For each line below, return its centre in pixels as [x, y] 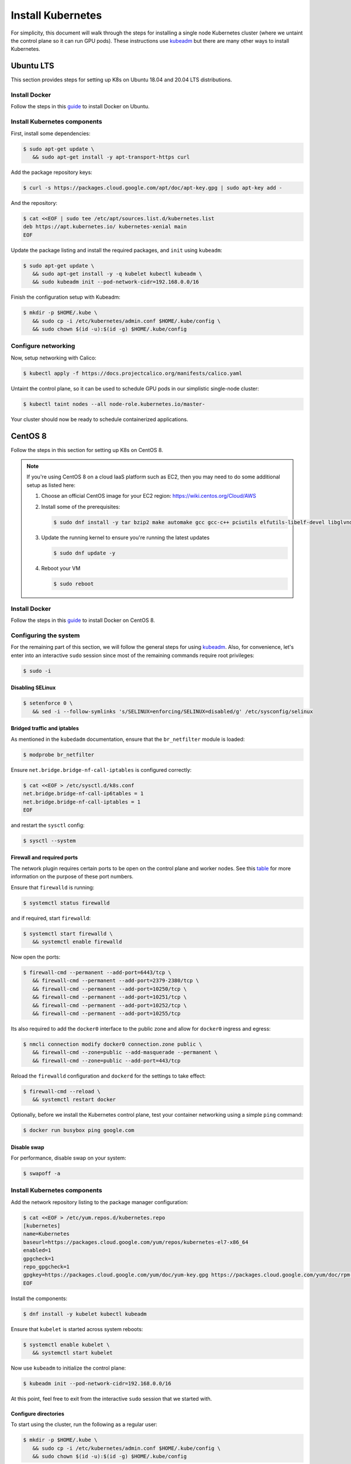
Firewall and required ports [44, 857]
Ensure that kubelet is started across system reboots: [77, 1329]
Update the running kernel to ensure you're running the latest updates [125, 537]
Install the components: [39, 1298]
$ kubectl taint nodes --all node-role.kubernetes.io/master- [114, 404]
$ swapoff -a [42, 1173]
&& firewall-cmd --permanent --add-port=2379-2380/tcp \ [116, 981]
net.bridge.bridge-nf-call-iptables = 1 [82, 802]
